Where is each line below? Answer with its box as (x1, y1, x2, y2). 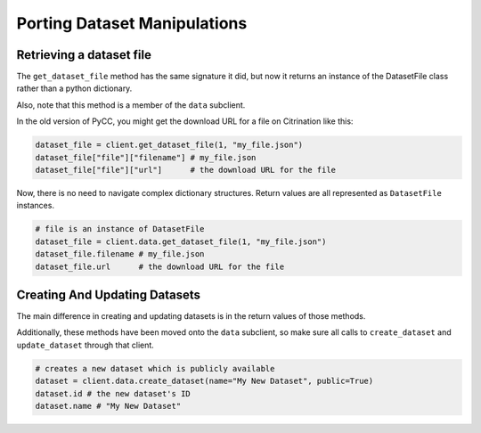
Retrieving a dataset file (16, 47, 151, 62)
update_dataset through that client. (16, 339, 155, 350)
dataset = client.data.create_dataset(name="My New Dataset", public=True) (35, 376, 374, 387)
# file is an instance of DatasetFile (35, 224, 205, 234)
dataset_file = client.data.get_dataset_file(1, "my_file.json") (35, 236, 327, 247)
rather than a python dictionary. (16, 83, 133, 94)
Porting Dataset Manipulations (16, 13, 248, 33)
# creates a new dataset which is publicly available (35, 364, 275, 373)
